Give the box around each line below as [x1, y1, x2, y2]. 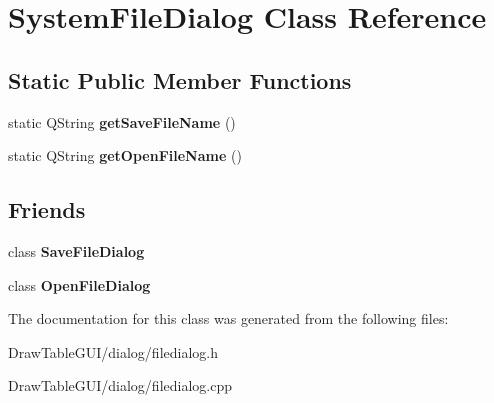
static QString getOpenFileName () [8, 145, 242, 166]
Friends [8, 194, 86, 225]
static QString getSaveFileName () [8, 111, 236, 132]
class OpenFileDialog [8, 274, 151, 295]
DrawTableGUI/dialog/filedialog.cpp [8, 375, 232, 396]
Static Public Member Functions [8, 64, 352, 95]
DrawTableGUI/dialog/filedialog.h [8, 341, 218, 362]
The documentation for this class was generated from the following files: [8, 308, 449, 329]
